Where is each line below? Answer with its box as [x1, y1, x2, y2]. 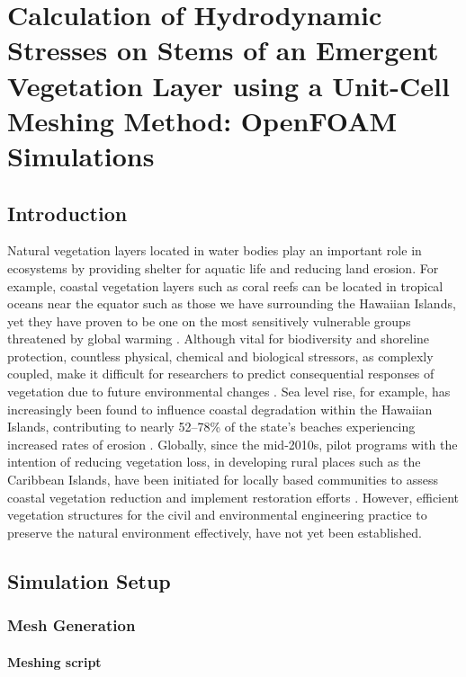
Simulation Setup [7, 566, 171, 594]
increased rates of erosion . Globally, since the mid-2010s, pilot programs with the [7, 434, 458, 453]
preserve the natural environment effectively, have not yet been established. [7, 522, 422, 541]
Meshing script [7, 652, 102, 671]
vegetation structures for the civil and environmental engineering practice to [7, 505, 427, 524]
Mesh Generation [7, 614, 136, 637]
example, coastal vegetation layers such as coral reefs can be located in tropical [7, 276, 444, 295]
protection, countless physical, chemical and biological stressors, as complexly [7, 346, 434, 365]
